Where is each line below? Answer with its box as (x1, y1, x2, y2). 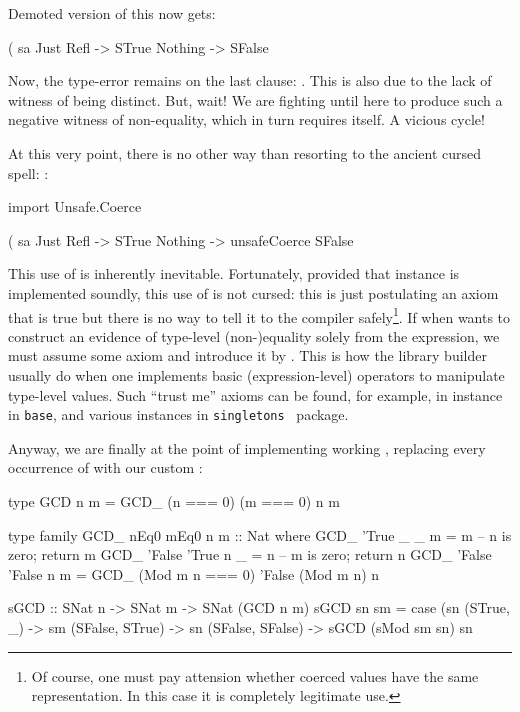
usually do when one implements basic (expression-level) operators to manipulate (8, 364, 505, 385)
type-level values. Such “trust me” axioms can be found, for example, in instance (8, 384, 503, 405)
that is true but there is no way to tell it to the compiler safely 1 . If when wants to (8, 303, 511, 327)
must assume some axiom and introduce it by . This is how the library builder (8, 345, 487, 366)
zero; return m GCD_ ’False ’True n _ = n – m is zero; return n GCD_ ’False (8, 544, 492, 565)
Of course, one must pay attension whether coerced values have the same (31, 665, 479, 686)
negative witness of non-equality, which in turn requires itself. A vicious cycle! (8, 109, 485, 130)
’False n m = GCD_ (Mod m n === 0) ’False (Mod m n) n (8, 563, 380, 584)
